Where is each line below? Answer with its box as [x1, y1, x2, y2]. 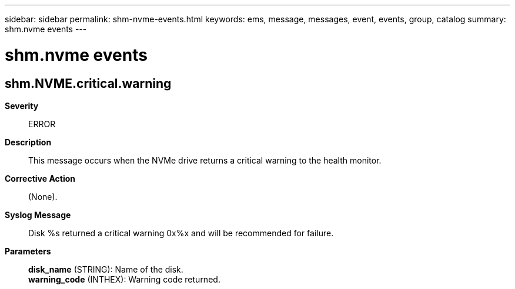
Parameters [5, 246, 51, 256]
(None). [28, 191, 58, 202]
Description [5, 137, 52, 147]
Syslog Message [5, 209, 71, 220]
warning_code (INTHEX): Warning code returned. [28, 274, 220, 284]
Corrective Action [5, 173, 75, 183]
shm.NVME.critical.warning [5, 76, 172, 91]
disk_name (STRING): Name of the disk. [28, 264, 183, 274]
